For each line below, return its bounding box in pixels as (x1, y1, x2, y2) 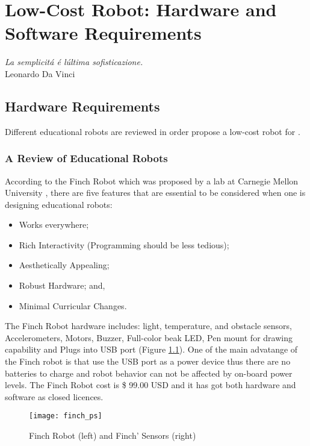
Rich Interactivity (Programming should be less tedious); (19, 238, 229, 251)
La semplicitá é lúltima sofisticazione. (5, 55, 143, 68)
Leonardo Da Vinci (5, 67, 75, 80)
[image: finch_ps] (29, 412, 102, 421)
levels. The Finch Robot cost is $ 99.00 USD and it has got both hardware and (5, 378, 296, 391)
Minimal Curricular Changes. (19, 299, 127, 312)
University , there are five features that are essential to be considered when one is (5, 186, 306, 199)
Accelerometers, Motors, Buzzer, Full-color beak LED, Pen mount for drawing (5, 331, 293, 344)
